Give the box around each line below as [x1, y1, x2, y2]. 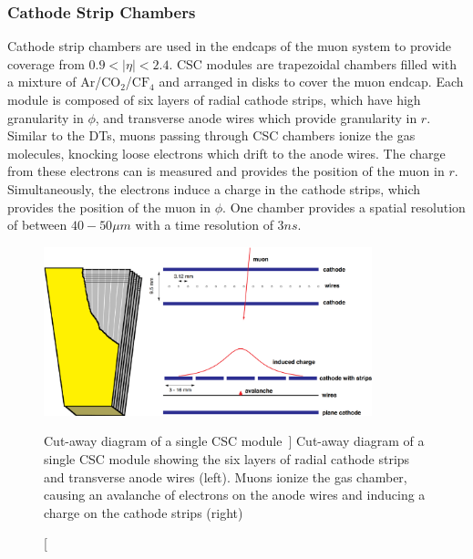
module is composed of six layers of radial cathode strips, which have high [7, 90, 421, 109]
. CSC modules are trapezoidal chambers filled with [169, 54, 458, 73]
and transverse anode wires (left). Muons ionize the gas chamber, [44, 467, 407, 486]
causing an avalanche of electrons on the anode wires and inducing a [44, 485, 426, 504]
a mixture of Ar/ [7, 72, 102, 91]
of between [7, 215, 67, 234]
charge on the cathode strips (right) [44, 502, 243, 522]
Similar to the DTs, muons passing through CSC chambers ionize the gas [7, 126, 416, 145]
